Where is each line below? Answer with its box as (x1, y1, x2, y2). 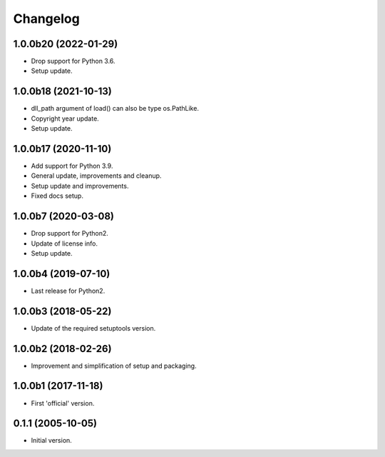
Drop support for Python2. (31, 229, 108, 238)
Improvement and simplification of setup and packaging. (31, 361, 197, 370)
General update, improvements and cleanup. (31, 171, 162, 180)
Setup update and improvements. (31, 181, 129, 190)
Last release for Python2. (31, 286, 106, 295)
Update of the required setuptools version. (31, 323, 156, 332)
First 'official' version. (31, 398, 95, 407)
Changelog (13, 11, 80, 26)
